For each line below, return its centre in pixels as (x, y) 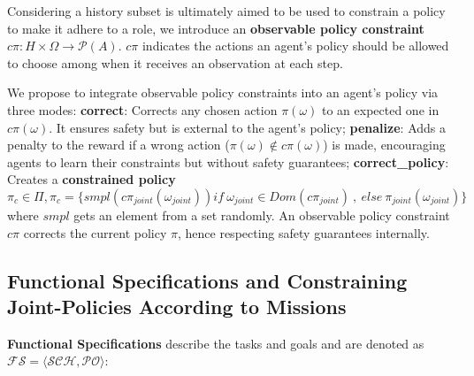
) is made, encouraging (384, 145)
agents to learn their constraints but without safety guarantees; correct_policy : (228, 161)
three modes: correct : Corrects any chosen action (142, 109)
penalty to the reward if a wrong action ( (119, 145)
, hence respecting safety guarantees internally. (303, 232)
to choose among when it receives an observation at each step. (175, 62)
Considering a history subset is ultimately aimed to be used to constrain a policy (226, 11)
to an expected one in (380, 109)
